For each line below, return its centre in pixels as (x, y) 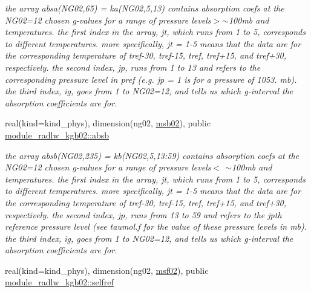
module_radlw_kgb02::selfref (59, 282)
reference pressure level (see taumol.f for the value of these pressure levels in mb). (156, 226)
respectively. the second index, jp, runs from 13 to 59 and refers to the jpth (143, 214)
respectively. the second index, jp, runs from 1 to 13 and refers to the (133, 67)
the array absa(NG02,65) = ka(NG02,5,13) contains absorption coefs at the (145, 8)
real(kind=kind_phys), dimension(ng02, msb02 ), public (108, 123)
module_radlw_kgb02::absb (57, 135)
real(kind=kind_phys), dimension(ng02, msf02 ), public (107, 270)
